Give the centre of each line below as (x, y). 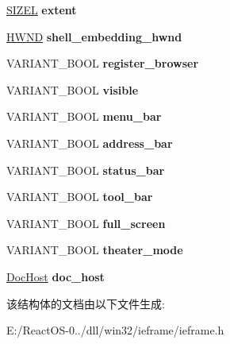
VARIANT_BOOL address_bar (90, 143)
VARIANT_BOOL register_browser (103, 63)
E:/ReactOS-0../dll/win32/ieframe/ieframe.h (115, 330)
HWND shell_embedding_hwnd (94, 36)
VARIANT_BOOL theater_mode (95, 250)
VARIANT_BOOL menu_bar (84, 116)
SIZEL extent (42, 10)
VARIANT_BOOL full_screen (86, 223)
